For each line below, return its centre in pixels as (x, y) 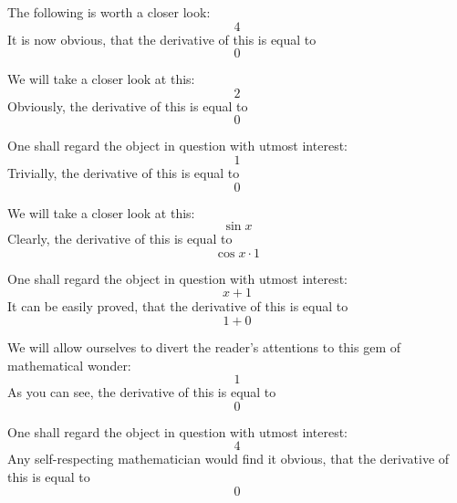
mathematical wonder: (69, 365)
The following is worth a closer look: (109, 12)
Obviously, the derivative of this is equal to (128, 105)
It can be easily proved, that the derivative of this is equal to (178, 306)
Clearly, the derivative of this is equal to (120, 239)
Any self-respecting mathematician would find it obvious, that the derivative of (228, 459)
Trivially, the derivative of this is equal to (124, 172)
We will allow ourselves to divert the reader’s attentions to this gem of (204, 346)
